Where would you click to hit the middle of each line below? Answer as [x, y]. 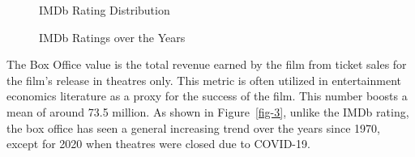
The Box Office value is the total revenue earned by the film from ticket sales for [207, 64]
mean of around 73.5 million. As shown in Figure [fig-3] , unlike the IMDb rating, [208, 111]
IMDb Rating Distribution [105, 10]
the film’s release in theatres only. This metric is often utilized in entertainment [204, 80]
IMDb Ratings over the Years [112, 37]
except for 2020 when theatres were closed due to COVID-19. [158, 144]
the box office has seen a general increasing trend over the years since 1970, [193, 127]
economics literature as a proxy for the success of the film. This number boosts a [207, 96]
